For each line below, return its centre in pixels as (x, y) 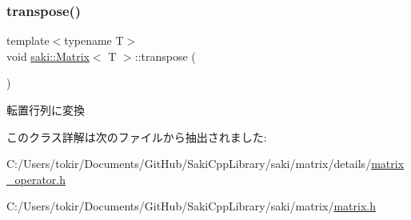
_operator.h (36, 179)
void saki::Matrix (48, 56)
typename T (94, 40)
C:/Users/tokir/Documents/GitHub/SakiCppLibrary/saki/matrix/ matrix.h (191, 206)
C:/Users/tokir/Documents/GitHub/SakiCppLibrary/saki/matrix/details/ (189, 164)
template (28, 40)
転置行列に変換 (46, 110)
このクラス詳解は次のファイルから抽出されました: (137, 136)
